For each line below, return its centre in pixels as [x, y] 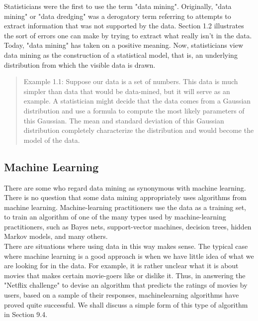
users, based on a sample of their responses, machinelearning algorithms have [122, 295]
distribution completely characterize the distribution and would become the [139, 130]
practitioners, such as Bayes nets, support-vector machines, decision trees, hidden [128, 226]
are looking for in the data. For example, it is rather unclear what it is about [121, 266]
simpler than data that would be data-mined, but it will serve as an [127, 91]
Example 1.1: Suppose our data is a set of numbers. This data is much [131, 81]
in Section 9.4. [26, 314]
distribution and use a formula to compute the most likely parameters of [134, 110]
